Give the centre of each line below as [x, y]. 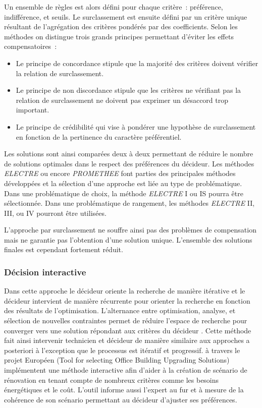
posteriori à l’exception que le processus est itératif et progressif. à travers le [122, 350]
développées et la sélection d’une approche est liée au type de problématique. [123, 183]
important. [33, 110]
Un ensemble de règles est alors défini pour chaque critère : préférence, [114, 7]
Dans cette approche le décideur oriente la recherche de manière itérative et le [125, 291]
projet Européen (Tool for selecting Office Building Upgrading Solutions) [117, 360]
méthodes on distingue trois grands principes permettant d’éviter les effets [119, 36]
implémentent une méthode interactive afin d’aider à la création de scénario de [126, 370]
